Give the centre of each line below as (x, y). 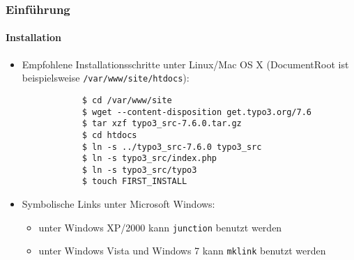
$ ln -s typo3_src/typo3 (139, 170)
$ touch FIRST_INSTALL (134, 182)
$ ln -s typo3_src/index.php (149, 159)
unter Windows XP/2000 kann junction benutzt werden (160, 227)
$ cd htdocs (109, 135)
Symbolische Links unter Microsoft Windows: (118, 204)
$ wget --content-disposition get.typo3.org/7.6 (197, 112)
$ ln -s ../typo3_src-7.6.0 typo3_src (172, 147)
